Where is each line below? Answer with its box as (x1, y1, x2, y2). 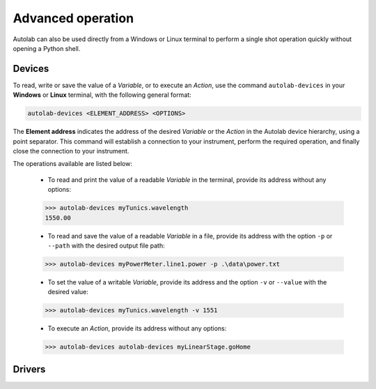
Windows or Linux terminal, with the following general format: (13, 91, 191, 99)
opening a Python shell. (13, 44, 81, 52)
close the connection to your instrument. (13, 146, 130, 155)
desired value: (47, 288, 88, 296)
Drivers (13, 363, 46, 375)
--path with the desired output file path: (47, 241, 165, 250)
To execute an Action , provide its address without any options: (47, 324, 227, 333)
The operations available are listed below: (13, 160, 132, 168)
